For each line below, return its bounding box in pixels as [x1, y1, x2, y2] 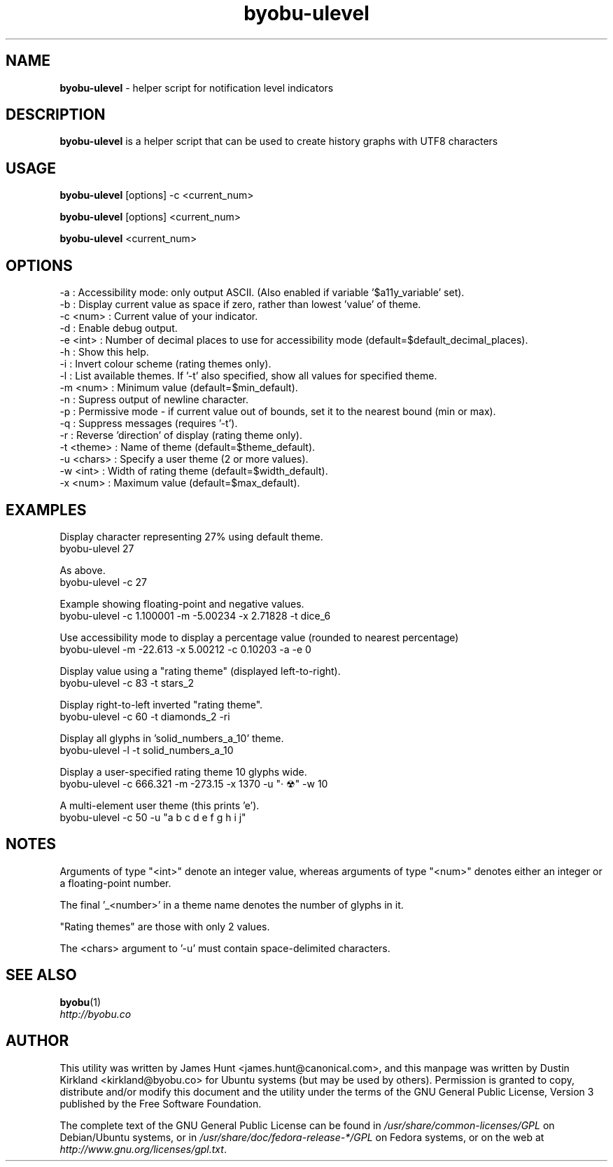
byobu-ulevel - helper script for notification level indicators [59, 81, 334, 94]
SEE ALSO [6, 966, 77, 984]
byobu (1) [59, 995, 101, 1008]
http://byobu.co [59, 1007, 132, 1020]
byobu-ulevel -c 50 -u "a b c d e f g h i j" [59, 811, 246, 823]
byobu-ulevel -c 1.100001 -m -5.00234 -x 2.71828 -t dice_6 [59, 609, 331, 622]
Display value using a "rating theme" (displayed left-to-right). [59, 664, 341, 677]
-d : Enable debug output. [59, 322, 178, 335]
